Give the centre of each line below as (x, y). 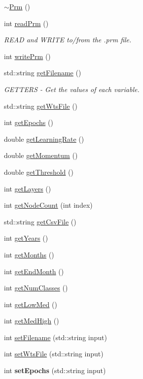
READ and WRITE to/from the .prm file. (68, 40)
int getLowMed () (31, 304)
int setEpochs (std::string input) (55, 370)
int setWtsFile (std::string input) (54, 354)
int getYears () (26, 238)
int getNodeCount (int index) (48, 205)
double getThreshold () (39, 172)
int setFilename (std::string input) (55, 337)
